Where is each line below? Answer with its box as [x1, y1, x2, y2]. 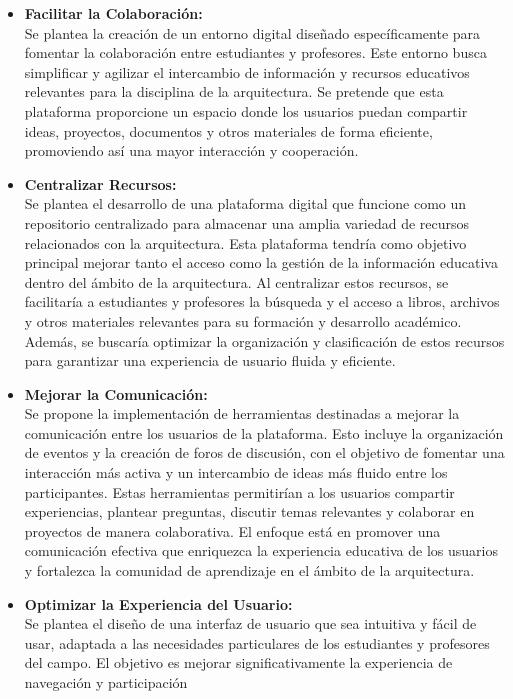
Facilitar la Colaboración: [24, 3, 203, 23]
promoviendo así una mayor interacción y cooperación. [24, 140, 359, 161]
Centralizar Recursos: [24, 173, 177, 194]
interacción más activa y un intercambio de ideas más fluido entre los [24, 462, 448, 483]
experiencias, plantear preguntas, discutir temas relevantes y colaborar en [24, 501, 475, 522]
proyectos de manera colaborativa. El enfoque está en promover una [24, 520, 441, 541]
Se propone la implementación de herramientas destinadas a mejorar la [24, 403, 460, 424]
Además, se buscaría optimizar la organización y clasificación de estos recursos [24, 330, 505, 351]
